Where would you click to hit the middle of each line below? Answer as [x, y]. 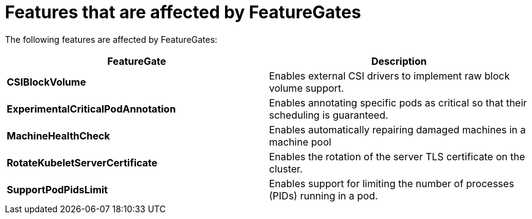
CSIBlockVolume [46, 82]
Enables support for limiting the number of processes [392, 183]
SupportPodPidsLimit [57, 189]
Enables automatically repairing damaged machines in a [397, 129]
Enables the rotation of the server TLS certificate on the [397, 156]
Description [399, 61]
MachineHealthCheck [58, 135]
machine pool [300, 142]
